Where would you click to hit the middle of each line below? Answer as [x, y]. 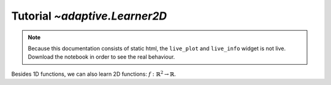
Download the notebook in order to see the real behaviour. [101, 57]
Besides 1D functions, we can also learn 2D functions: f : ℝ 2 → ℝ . [94, 74]
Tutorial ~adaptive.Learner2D [89, 16]
